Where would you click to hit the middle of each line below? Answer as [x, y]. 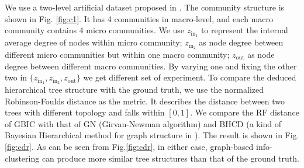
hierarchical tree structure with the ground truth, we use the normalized [134, 89]
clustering [22, 158]
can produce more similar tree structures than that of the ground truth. [170, 158]
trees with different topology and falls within [85, 112]
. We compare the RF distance [245, 112]
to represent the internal [244, 30]
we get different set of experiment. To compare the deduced [190, 77]
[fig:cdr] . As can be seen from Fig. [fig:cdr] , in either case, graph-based [129, 146]
